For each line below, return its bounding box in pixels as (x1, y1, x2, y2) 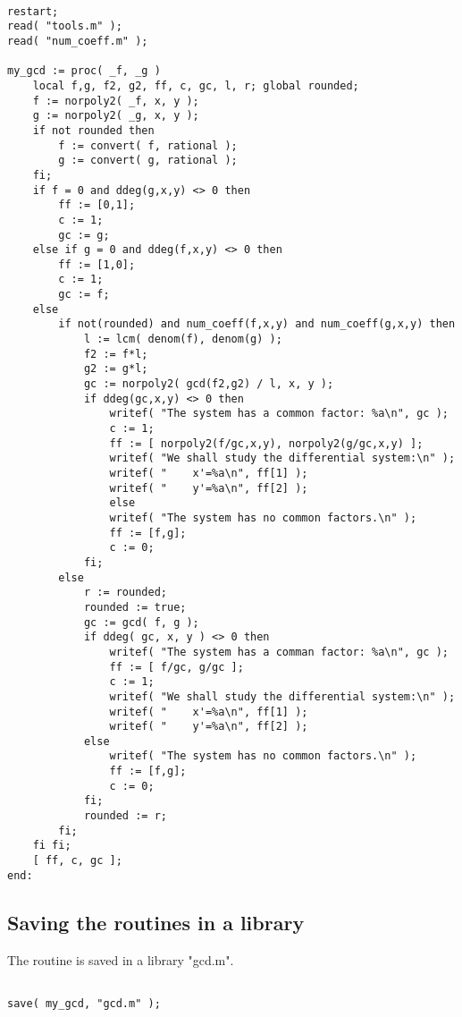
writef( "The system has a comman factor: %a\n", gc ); (109, 645, 449, 658)
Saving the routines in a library (7, 908, 305, 936)
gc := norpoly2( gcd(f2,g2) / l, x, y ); (83, 377, 334, 391)
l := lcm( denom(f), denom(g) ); (83, 333, 282, 346)
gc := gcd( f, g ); (83, 615, 199, 629)
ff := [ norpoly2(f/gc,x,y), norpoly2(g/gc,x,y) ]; (109, 436, 424, 450)
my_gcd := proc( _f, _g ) (7, 64, 161, 78)
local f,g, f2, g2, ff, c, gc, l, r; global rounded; (32, 79, 359, 92)
